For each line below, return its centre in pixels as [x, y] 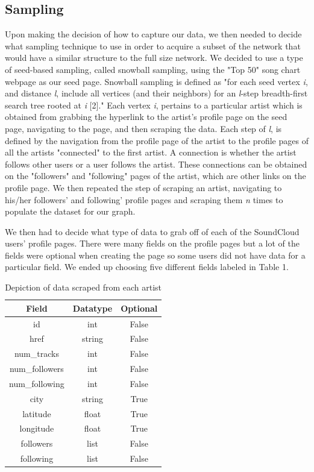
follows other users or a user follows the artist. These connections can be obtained [156, 164]
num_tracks [36, 354]
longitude [37, 428]
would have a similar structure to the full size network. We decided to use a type [154, 58]
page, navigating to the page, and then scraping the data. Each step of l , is [143, 128]
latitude [37, 413]
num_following [37, 383]
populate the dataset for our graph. [70, 211]
